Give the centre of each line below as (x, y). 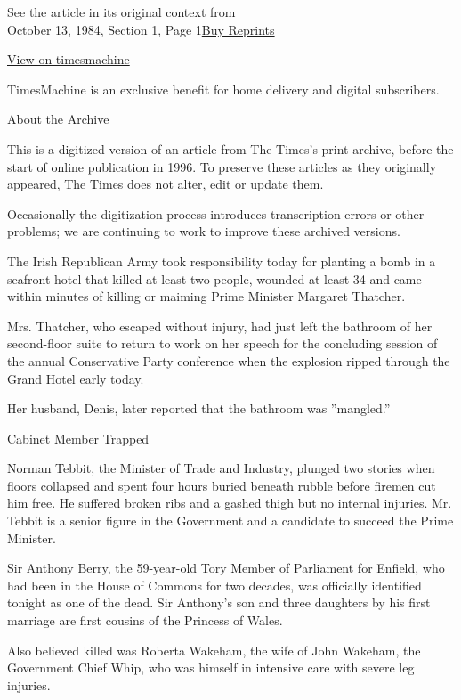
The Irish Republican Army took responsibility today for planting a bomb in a (222, 260)
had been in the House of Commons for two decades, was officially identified (214, 585)
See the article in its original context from (121, 12)
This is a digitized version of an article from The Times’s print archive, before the (230, 148)
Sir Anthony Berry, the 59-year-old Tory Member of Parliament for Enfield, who (226, 568)
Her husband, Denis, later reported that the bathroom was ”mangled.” (199, 408)
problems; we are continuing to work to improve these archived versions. (204, 231)
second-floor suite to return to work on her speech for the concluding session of (222, 343)
